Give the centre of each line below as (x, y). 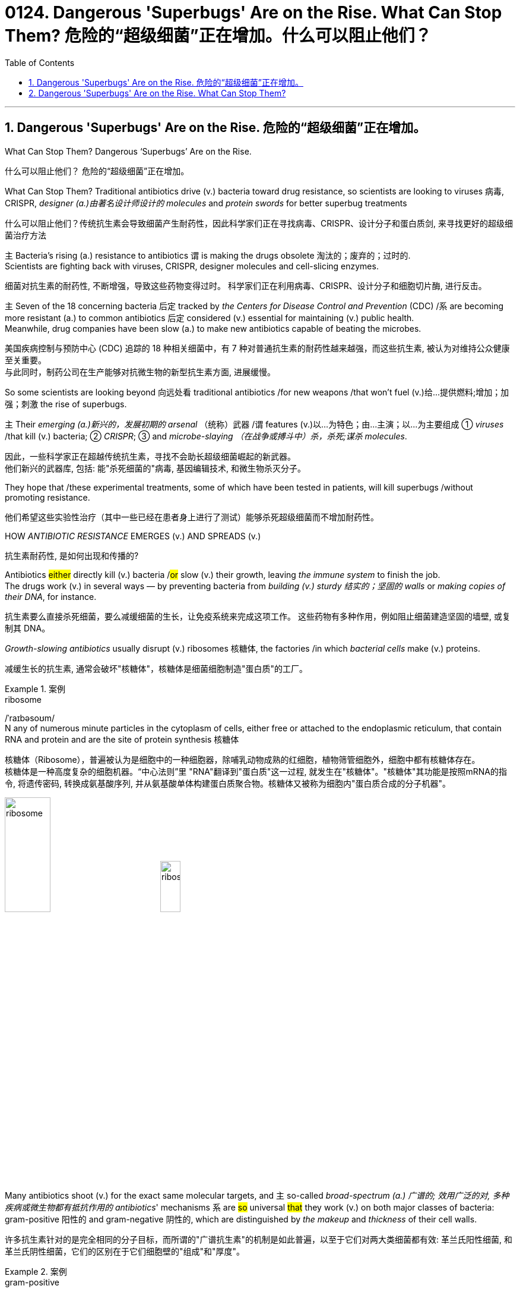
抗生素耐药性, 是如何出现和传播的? (72, 555)
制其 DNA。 (28, 628)
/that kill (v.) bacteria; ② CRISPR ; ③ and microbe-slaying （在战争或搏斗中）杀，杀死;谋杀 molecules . (206, 436)
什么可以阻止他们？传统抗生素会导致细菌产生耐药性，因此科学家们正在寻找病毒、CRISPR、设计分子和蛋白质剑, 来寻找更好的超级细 (259, 223)
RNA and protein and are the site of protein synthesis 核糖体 (122, 739)
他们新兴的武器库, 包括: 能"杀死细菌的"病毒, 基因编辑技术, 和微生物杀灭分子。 (155, 468)
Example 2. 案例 (36, 1272)
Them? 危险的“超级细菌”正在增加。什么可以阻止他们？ (218, 36)
